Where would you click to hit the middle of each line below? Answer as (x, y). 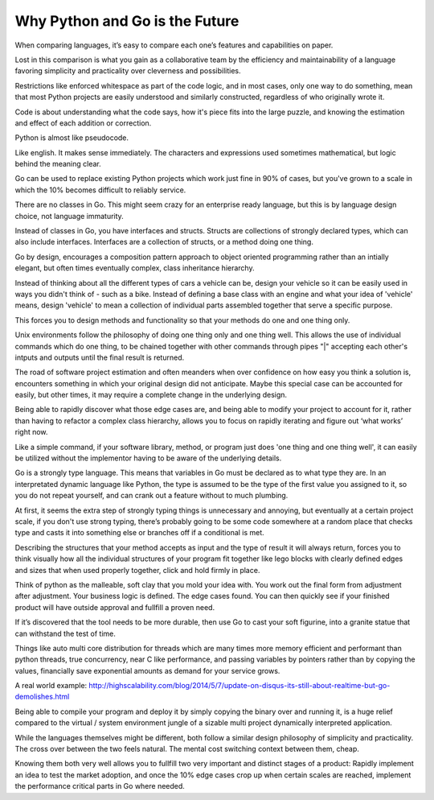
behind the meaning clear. (58, 164)
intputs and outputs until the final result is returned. (100, 357)
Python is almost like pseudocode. (72, 138)
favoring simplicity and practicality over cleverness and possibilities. (128, 71)
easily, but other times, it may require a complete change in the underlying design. (151, 395)
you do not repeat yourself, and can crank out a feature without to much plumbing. (151, 496)
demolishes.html (42, 697)
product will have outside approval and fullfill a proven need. (115, 607)
